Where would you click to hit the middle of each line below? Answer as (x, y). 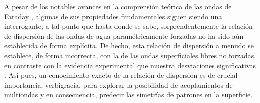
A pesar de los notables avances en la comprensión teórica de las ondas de (118, 6)
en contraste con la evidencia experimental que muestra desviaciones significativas (130, 65)
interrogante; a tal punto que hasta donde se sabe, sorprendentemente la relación (128, 26)
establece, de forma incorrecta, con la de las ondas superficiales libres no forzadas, (130, 55)
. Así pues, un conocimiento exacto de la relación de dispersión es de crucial (121, 75)
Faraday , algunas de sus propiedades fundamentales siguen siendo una (113, 16)
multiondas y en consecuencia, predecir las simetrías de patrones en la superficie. (128, 95)
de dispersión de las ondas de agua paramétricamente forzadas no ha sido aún (124, 35)
